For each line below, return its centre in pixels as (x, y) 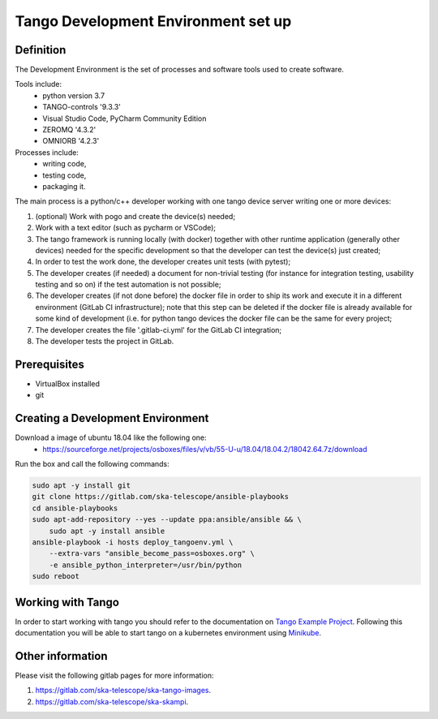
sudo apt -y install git (82, 486)
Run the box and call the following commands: (92, 464)
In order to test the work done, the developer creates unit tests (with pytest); (163, 262)
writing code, (64, 164)
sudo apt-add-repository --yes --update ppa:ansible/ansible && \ (167, 520)
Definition (41, 50)
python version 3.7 (74, 95)
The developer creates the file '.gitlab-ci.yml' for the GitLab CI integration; (159, 329)
